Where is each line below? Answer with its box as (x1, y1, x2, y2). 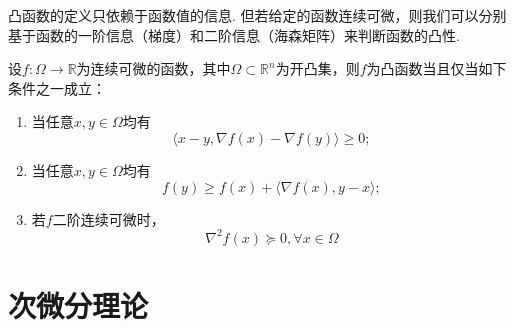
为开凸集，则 (275, 58, 360, 79)
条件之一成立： (8, 77, 106, 98)
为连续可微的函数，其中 (76, 58, 231, 79)
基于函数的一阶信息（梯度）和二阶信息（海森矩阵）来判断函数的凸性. (8, 24, 460, 45)
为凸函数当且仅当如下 (366, 58, 507, 79)
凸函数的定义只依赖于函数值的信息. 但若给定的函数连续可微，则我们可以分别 (8, 5, 507, 25)
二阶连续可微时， (52, 208, 165, 229)
